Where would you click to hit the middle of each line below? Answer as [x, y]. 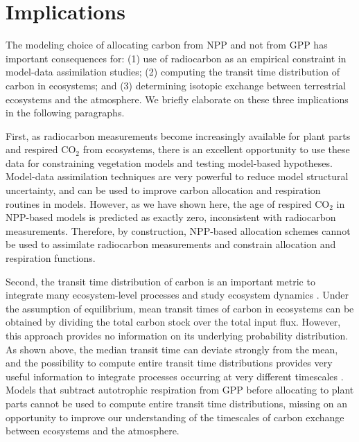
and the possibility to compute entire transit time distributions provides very [169, 363]
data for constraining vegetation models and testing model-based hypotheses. [169, 162]
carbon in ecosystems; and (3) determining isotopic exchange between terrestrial [176, 85]
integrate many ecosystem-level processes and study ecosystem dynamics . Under [177, 295]
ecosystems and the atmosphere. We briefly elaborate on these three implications [177, 99]
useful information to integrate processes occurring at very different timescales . [175, 376]
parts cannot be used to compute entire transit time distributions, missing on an [177, 403]
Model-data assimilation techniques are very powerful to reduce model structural [177, 176]
